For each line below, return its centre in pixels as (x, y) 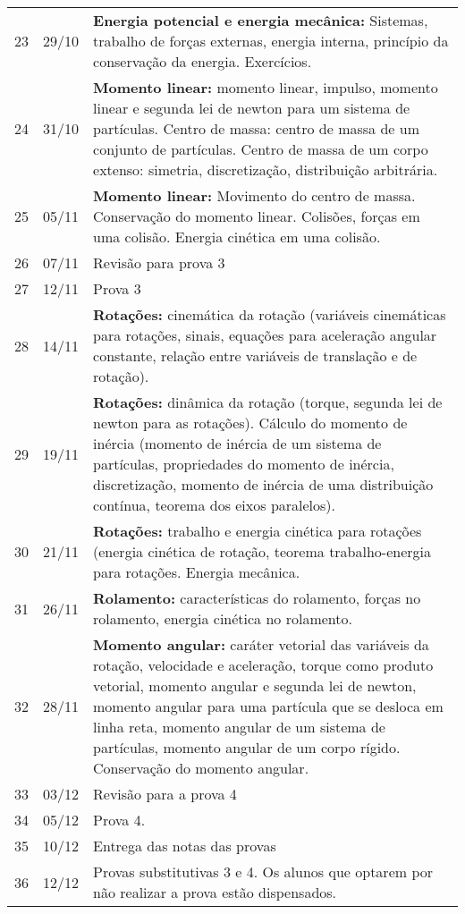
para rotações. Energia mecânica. (197, 572)
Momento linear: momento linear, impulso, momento (266, 87)
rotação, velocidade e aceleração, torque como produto (263, 665)
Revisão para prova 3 (159, 262)
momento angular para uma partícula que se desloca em (268, 706)
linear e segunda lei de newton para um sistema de (252, 108)
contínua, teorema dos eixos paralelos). (215, 505)
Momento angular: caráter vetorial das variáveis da (261, 644)
